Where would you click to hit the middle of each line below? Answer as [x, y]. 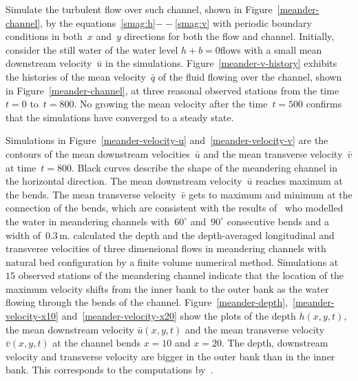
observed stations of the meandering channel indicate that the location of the [181, 275]
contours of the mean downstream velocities [98, 153]
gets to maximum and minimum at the [271, 194]
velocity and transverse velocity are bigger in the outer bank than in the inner [170, 356]
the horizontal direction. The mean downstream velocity [124, 181]
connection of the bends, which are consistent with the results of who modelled [175, 208]
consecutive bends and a [278, 221]
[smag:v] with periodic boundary [243, 22]
